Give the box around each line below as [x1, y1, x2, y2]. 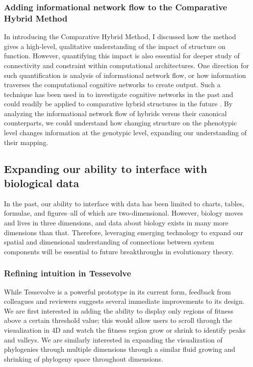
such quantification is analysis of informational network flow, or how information [4, 70, 246, 80]
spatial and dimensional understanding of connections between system [4, 237, 214, 247]
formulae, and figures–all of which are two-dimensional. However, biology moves [4, 208, 243, 218]
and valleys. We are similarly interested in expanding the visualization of [4, 334, 223, 344]
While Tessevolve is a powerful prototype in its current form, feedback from [4, 286, 231, 296]
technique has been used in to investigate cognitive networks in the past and [4, 89, 233, 99]
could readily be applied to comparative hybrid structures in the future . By [4, 98, 233, 109]
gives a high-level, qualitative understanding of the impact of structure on [4, 41, 226, 51]
